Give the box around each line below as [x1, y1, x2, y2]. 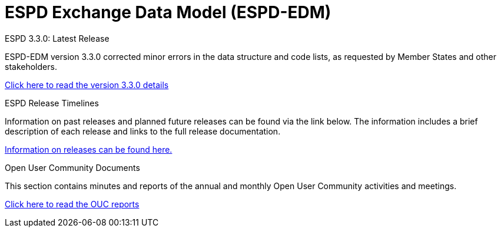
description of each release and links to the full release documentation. [5, 126, 281, 136]
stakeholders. [5, 61, 57, 72]
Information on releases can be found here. [5, 144, 172, 154]
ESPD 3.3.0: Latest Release [5, 33, 110, 43]
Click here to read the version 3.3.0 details [5, 79, 169, 90]
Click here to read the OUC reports [5, 199, 140, 209]
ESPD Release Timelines [5, 97, 99, 108]
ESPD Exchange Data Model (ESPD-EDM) [5, 2, 331, 22]
